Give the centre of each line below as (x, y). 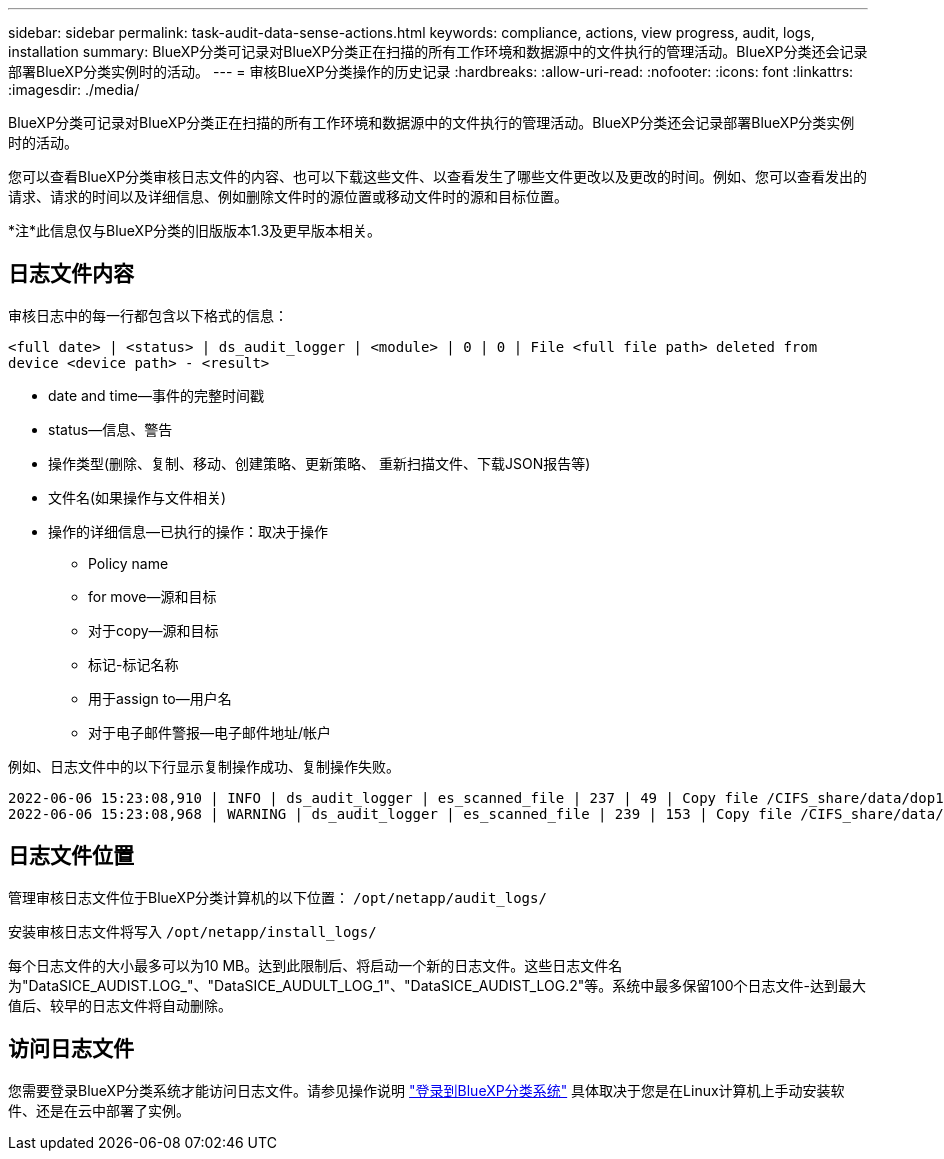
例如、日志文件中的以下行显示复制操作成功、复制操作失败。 (204, 766)
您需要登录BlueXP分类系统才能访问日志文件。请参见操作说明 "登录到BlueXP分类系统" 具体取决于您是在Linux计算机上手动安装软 (426, 1090)
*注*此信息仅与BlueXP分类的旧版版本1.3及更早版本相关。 (195, 230)
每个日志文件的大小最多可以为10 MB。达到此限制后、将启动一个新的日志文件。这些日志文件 (308, 965)
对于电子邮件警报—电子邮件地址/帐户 (210, 732)
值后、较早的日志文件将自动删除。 (120, 1005)
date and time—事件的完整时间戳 (156, 395)
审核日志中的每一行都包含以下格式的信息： (148, 315)
